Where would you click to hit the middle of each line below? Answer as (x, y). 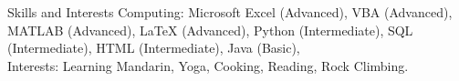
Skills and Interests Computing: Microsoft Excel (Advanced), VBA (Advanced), (230, 12)
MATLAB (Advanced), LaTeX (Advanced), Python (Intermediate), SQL (210, 30)
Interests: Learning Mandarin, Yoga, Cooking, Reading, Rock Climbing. (208, 65)
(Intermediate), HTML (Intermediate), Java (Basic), (154, 48)
